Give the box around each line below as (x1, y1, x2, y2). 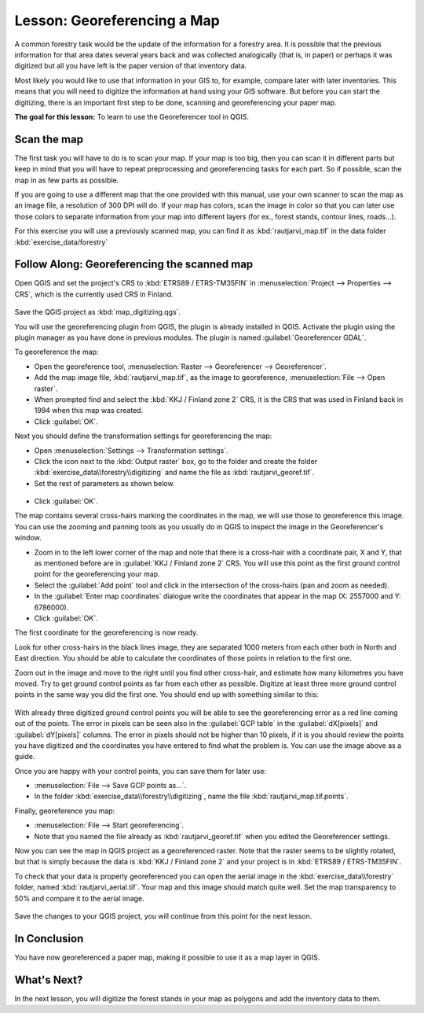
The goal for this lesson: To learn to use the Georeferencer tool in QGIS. (14, 112, 250, 121)
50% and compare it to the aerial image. (14, 893, 144, 903)
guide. (14, 752, 35, 761)
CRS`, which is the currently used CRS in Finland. (14, 289, 174, 299)
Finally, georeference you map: (14, 806, 115, 816)
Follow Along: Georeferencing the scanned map (14, 258, 254, 271)
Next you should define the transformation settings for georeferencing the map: (14, 431, 272, 440)
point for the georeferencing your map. (34, 569, 160, 579)
